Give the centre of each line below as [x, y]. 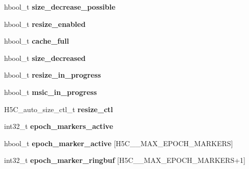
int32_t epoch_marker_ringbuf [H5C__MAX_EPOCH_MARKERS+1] [125, 160]
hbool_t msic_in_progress [51, 92]
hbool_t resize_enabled [45, 24]
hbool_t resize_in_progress [52, 75]
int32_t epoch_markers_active [59, 126]
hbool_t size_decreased [45, 58]
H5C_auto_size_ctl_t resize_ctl [59, 109]
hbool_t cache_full [37, 41]
